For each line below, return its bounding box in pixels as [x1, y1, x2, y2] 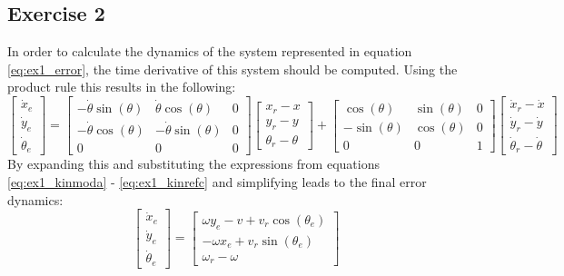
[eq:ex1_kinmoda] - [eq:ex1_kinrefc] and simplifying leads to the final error [7, 172, 427, 192]
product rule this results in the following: [7, 77, 236, 96]
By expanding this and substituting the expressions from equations [7, 154, 380, 173]
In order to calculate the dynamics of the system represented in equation [7, 42, 412, 61]
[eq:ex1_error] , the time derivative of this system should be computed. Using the [7, 59, 458, 78]
